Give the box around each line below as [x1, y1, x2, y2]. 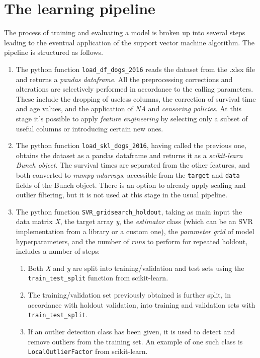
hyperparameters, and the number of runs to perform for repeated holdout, [16, 236, 248, 246]
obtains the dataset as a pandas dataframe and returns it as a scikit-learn [16, 150, 243, 160]
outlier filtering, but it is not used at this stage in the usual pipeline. [16, 189, 227, 200]
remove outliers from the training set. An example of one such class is [28, 336, 243, 346]
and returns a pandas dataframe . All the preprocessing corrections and [16, 74, 233, 84]
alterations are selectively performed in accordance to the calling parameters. [16, 84, 253, 94]
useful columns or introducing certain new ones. [16, 123, 163, 133]
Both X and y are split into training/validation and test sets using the [28, 262, 244, 273]
